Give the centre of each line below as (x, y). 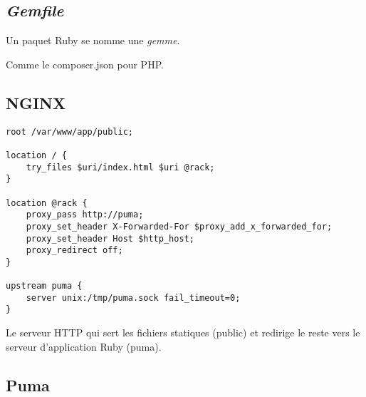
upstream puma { (44, 286)
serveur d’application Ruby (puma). (84, 346)
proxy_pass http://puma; (85, 215)
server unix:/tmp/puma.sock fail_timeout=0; (133, 298)
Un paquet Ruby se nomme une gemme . (93, 40)
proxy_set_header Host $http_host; (110, 238)
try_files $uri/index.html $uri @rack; (120, 167)
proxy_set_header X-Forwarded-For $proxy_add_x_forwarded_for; (179, 226)
